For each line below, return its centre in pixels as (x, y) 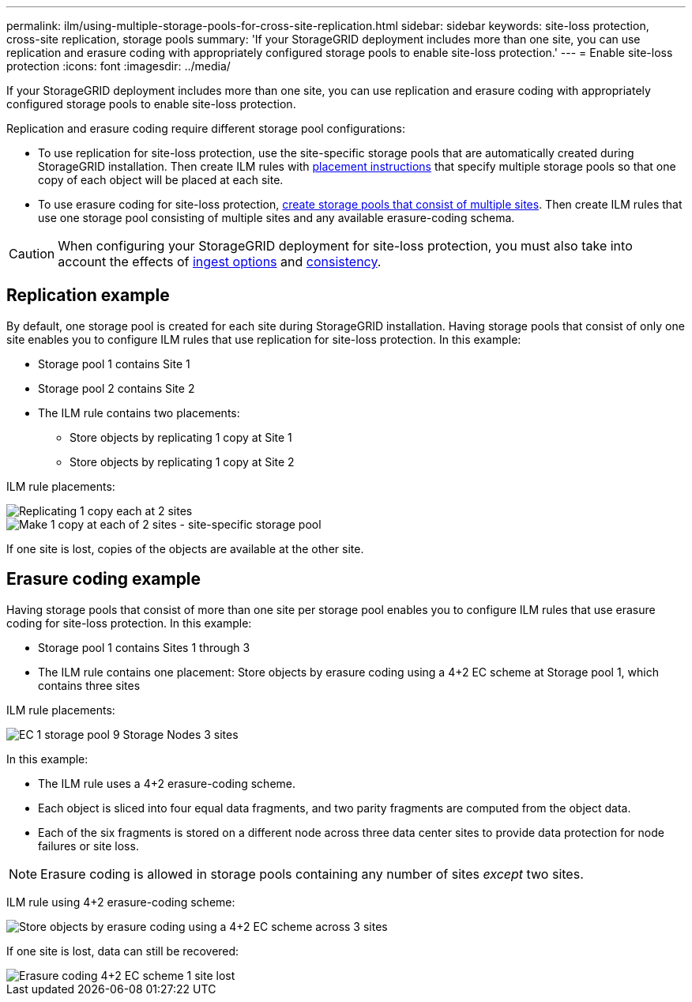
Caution (32, 254)
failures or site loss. (88, 846)
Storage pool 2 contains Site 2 (117, 388)
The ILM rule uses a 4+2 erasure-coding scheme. (167, 783)
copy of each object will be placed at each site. (161, 180)
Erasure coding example (104, 579)
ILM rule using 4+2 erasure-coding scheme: (121, 902)
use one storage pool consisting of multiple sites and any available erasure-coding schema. (276, 218)
